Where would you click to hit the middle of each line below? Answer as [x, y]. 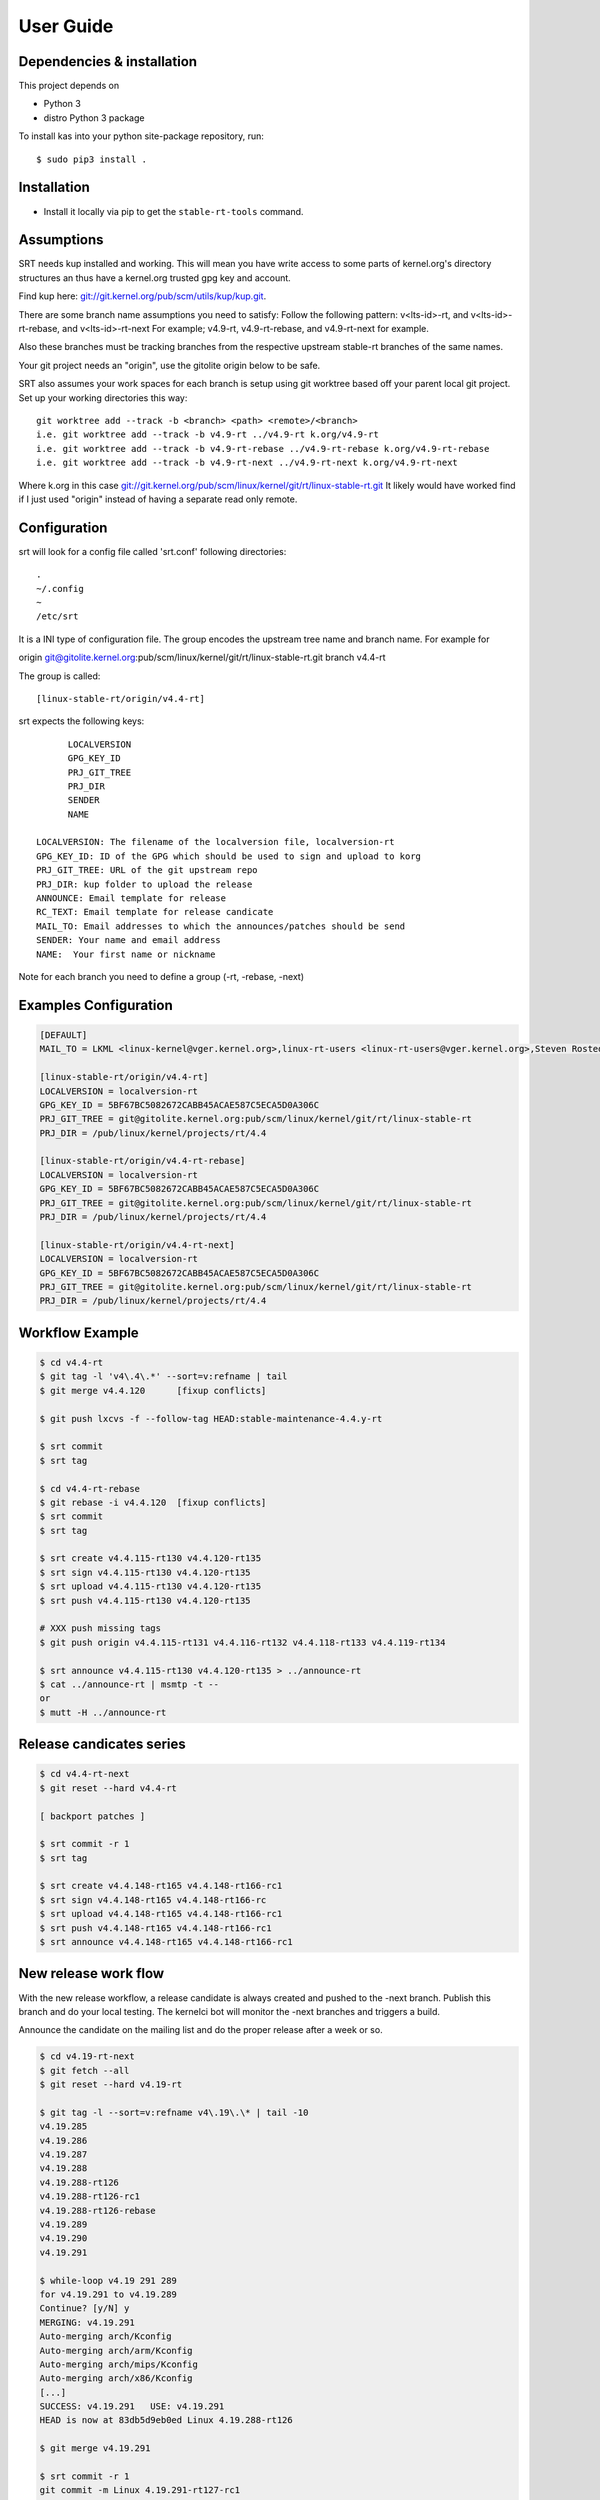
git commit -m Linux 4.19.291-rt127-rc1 [139, 2490]
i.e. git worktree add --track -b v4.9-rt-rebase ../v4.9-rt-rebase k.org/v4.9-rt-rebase [263, 448]
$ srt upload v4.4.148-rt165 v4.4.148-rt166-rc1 [161, 1914]
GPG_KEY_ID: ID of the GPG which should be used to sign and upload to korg [229, 856]
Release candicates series [102, 1744]
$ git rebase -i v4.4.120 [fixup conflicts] [153, 1502]
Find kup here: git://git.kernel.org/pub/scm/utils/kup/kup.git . [142, 296]
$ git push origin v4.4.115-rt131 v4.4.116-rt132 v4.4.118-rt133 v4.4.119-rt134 [242, 1642]
